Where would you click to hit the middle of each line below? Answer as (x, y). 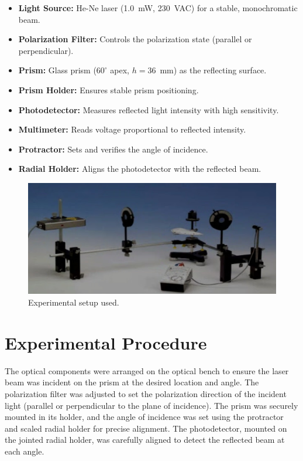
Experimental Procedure (106, 342)
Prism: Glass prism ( (57, 70)
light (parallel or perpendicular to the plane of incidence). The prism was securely (151, 405)
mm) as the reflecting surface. (213, 70)
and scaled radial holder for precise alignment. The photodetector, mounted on (146, 428)
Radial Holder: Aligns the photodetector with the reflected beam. (140, 169)
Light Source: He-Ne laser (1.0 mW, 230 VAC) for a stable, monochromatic (158, 8)
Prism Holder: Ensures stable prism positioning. (109, 89)
